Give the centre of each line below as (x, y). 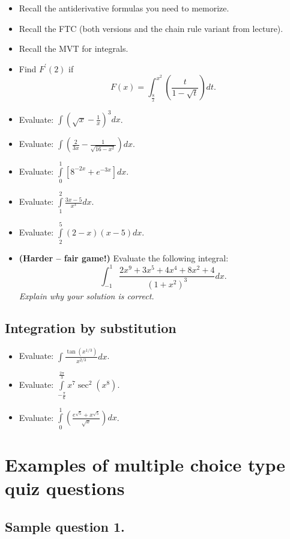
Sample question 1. (65, 526)
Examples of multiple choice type (145, 464)
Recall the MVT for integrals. (74, 48)
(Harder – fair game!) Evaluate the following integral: (124, 258)
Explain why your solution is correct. (86, 295)
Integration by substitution (91, 328)
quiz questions (65, 488)
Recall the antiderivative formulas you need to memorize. (124, 8)
